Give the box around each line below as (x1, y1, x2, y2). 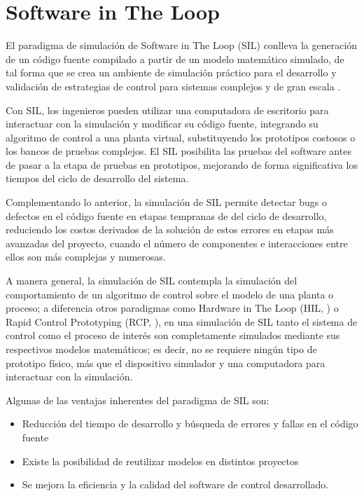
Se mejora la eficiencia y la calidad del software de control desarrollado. (22, 477, 329, 492)
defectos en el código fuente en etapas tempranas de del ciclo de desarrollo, (6, 208, 327, 223)
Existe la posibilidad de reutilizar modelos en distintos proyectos (22, 453, 299, 468)
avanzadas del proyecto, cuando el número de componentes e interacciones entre (6, 235, 348, 250)
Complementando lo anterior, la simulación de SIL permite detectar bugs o (6, 195, 327, 209)
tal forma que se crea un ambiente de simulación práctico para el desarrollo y (6, 65, 337, 80)
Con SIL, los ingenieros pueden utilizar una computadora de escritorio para (6, 102, 329, 117)
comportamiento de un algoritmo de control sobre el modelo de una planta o (6, 287, 334, 301)
